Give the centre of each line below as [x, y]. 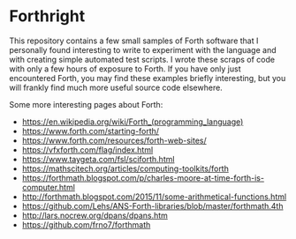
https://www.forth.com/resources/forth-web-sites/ [114, 140]
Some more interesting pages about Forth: [86, 104]
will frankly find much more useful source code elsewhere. [116, 87]
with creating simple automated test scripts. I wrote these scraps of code [142, 59]
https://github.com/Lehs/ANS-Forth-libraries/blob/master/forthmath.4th [152, 205]
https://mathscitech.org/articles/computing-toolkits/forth [125, 168]
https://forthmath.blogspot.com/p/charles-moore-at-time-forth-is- [143, 177]
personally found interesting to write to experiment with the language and [143, 49]
